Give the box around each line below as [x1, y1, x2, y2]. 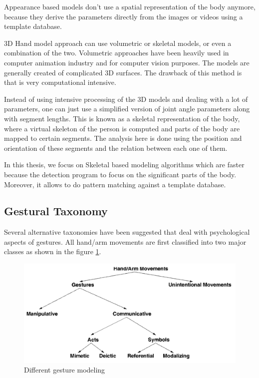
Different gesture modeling [24, 365, 105, 375]
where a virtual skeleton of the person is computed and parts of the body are [4, 123, 240, 133]
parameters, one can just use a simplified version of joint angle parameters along [4, 103, 250, 114]
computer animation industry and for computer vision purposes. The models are [4, 57, 250, 67]
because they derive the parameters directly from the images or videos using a [4, 11, 243, 21]
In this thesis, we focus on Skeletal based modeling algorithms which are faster [4, 159, 245, 170]
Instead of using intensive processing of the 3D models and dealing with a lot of [4, 93, 248, 104]
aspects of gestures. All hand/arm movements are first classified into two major [4, 236, 247, 247]
